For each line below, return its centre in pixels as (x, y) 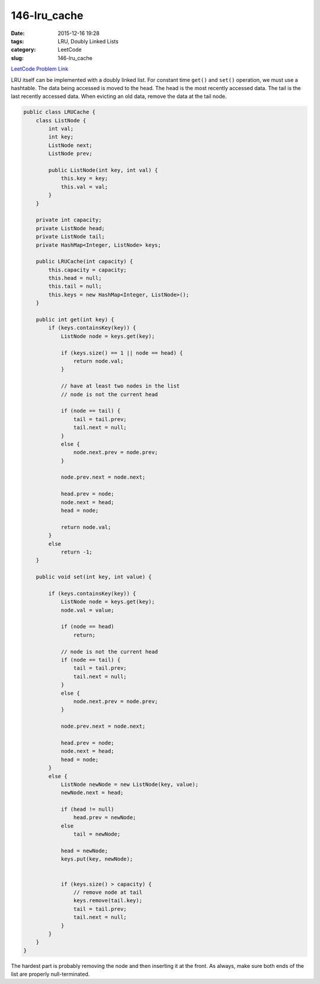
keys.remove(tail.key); (108, 901)
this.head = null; (75, 278)
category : (23, 50)
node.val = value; (88, 610)
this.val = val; (84, 187)
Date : (18, 33)
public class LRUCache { (60, 112)
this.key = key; (84, 179)
